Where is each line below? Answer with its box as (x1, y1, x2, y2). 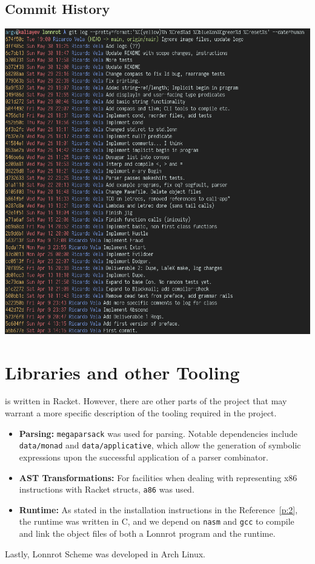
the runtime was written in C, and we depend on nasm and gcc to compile (19, 515, 294, 528)
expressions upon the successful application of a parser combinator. (19, 450, 268, 463)
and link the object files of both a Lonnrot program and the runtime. (19, 527, 276, 540)
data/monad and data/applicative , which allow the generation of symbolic (19, 439, 301, 451)
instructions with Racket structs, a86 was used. (19, 483, 194, 496)
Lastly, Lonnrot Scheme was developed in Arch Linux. (5, 547, 205, 560)
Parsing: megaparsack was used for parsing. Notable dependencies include (19, 427, 298, 439)
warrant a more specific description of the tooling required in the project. (5, 407, 277, 419)
